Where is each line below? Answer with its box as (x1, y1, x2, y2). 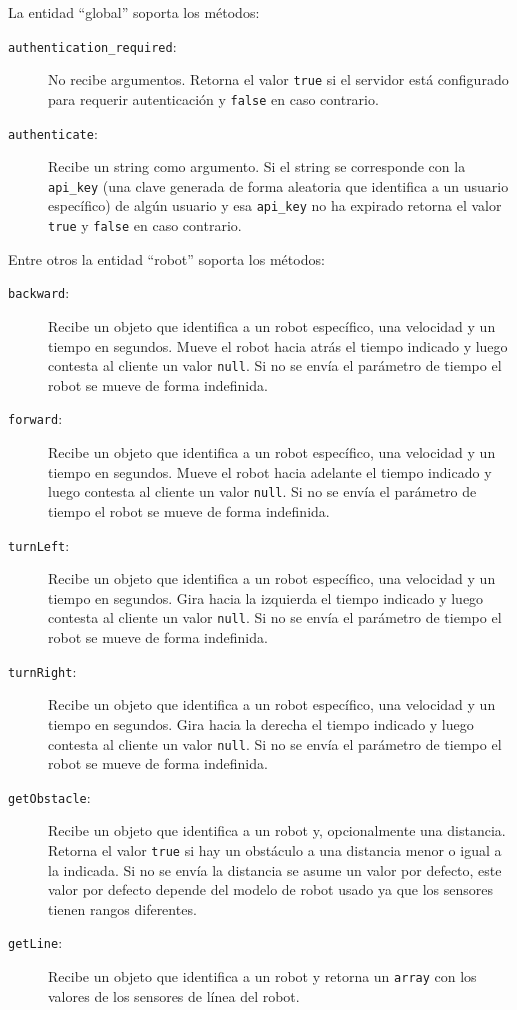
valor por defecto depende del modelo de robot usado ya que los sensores (48, 879, 494, 900)
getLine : (8, 932, 63, 953)
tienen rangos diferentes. (48, 898, 197, 919)
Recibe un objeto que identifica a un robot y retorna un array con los (48, 966, 477, 987)
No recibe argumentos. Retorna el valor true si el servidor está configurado (48, 69, 509, 90)
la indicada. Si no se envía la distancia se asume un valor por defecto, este (48, 859, 502, 880)
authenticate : (8, 122, 98, 143)
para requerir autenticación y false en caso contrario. (48, 88, 379, 109)
